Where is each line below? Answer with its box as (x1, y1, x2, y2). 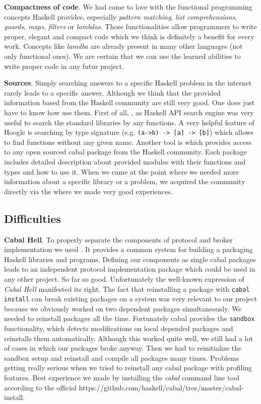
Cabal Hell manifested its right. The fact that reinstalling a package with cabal (4, 283, 250, 294)
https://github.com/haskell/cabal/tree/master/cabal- (79, 382, 244, 392)
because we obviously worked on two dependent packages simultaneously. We (4, 303, 242, 313)
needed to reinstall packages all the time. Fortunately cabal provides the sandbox (4, 313, 255, 324)
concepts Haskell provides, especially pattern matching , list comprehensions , (4, 11, 237, 22)
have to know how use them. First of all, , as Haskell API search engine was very (4, 107, 254, 117)
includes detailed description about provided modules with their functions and (4, 156, 246, 167)
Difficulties (4, 210, 61, 226)
